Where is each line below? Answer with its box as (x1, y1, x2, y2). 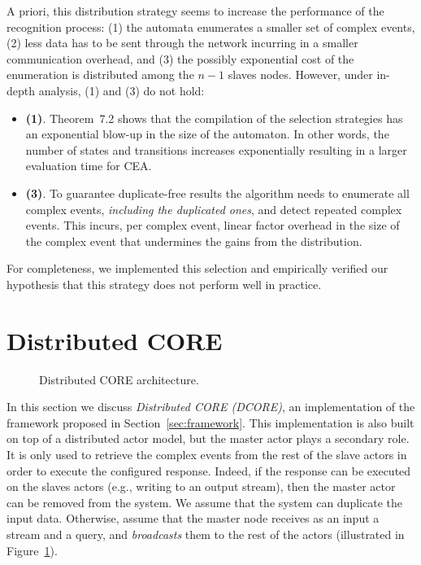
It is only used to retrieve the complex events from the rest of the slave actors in (7, 446, 407, 462)
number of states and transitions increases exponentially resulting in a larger (25, 141, 407, 158)
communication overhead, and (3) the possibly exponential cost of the (7, 50, 354, 67)
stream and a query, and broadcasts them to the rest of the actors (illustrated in (7, 525, 405, 542)
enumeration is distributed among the (7, 66, 194, 83)
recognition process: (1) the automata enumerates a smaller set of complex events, (7, 18, 415, 35)
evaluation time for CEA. (25, 157, 152, 174)
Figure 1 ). (7, 541, 58, 558)
